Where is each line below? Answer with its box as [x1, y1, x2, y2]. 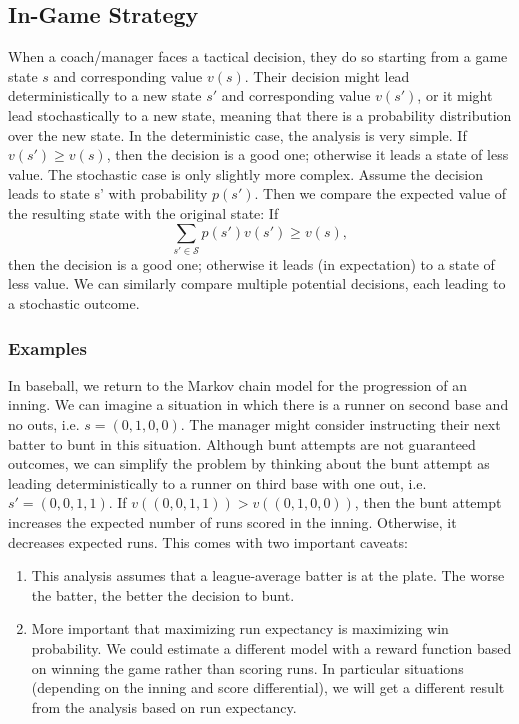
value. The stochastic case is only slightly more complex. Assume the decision [8, 163, 484, 184]
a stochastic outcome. [8, 293, 140, 314]
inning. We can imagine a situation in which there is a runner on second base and [8, 394, 509, 415]
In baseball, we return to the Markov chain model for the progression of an [8, 374, 467, 395]
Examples [8, 335, 87, 360]
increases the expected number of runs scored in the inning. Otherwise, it [8, 512, 457, 533]
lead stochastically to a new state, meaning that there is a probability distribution [8, 104, 512, 125]
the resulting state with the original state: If [8, 202, 279, 223]
